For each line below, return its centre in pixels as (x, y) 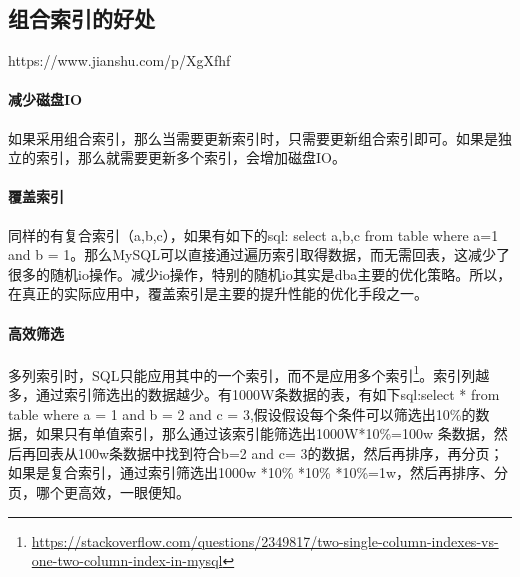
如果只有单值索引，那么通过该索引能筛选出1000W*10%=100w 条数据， (264, 433)
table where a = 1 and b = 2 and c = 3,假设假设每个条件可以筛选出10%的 (242, 413)
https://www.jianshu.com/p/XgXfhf (119, 60)
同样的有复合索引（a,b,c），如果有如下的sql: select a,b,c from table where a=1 (253, 234)
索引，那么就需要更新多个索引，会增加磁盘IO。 (190, 157)
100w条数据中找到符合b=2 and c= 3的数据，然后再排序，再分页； (290, 452)
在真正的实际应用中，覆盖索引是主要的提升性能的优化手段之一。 (218, 293)
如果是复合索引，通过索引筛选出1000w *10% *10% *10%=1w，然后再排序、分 (258, 472)
